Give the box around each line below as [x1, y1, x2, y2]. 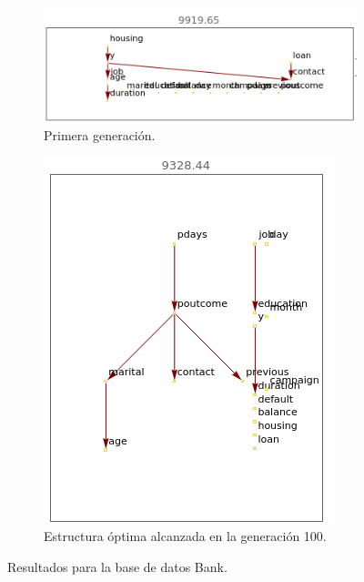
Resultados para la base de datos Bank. [7, 556, 227, 576]
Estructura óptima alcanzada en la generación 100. [44, 526, 327, 546]
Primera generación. [44, 125, 156, 144]
